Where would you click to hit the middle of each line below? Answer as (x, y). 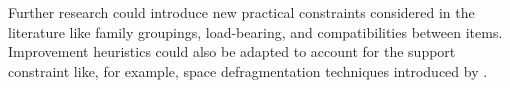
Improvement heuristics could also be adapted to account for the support (232, 51)
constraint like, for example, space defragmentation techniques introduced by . (248, 70)
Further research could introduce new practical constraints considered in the (241, 12)
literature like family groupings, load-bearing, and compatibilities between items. (255, 31)
